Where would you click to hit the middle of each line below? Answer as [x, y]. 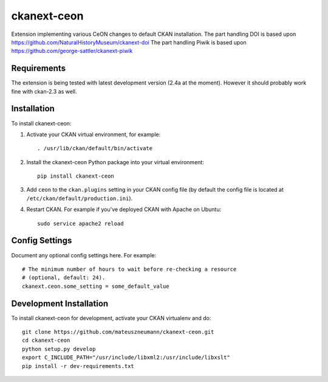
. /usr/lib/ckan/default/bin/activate [95, 148]
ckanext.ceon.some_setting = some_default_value [96, 286]
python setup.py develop [59, 349]
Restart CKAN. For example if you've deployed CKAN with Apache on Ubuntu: [124, 209]
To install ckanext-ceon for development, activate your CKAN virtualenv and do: [111, 318]
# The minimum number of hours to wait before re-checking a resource [129, 269]
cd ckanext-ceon [46, 340]
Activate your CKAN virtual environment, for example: [94, 134]
